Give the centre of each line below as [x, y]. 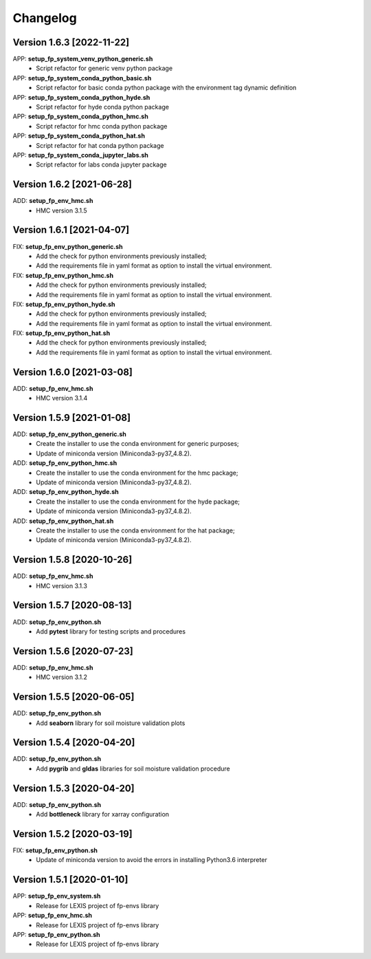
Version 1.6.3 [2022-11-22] [71, 42]
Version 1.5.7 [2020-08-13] [72, 605]
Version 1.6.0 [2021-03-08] [73, 372]
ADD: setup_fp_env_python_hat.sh [63, 521]
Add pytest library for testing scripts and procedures [111, 631]
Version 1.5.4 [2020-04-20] [74, 743]
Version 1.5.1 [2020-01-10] [70, 880]
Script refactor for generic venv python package [104, 68]
